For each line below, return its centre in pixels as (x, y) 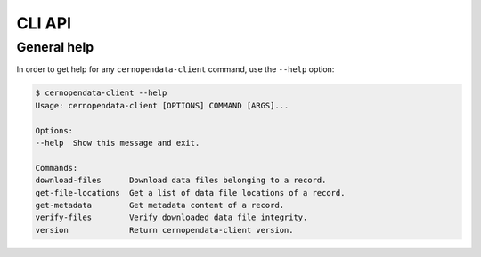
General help (55, 47)
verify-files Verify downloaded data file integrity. (171, 217)
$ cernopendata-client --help (101, 93)
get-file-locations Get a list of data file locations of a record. (190, 193)
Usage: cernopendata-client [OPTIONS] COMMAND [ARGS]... (162, 105)
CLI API (44, 23)
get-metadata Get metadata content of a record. (160, 205)
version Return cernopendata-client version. (164, 230)
